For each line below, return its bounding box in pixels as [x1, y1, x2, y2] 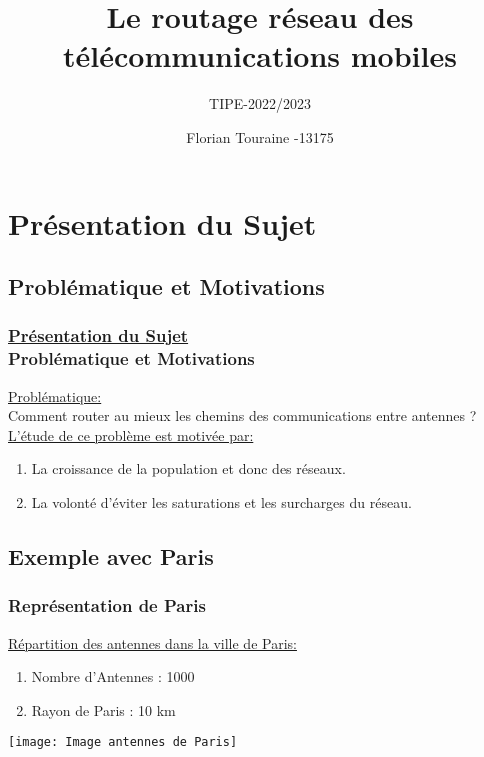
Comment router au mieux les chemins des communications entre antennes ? [8, 405, 477, 426]
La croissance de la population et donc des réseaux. [31, 458, 346, 479]
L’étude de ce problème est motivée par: [8, 424, 254, 445]
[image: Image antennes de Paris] [8, 735, 238, 750]
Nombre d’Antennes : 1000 [31, 666, 195, 687]
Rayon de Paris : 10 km [31, 699, 176, 720]
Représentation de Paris [8, 593, 206, 618]
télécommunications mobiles [63, 35, 457, 76]
